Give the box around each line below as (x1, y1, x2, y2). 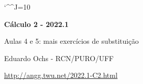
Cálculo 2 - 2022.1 (4, 18, 69, 29)
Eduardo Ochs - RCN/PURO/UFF (4, 52, 114, 63)
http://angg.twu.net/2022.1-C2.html (4, 70, 118, 80)
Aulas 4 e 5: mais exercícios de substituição (4, 36, 139, 46)
